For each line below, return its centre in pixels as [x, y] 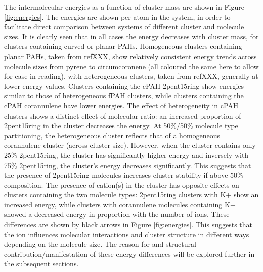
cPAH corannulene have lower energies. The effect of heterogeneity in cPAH [121, 105]
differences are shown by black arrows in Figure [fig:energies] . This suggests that [128, 224]
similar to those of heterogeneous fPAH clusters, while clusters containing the [124, 96]
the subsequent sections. [41, 264]
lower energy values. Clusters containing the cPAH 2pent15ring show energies [124, 86]
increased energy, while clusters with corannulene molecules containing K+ [120, 204]
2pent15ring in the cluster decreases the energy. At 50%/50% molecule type [121, 125]
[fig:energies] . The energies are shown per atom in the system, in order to [117, 16]
